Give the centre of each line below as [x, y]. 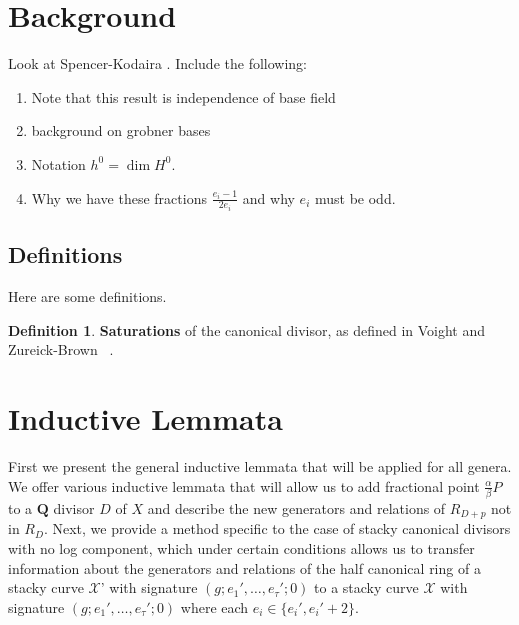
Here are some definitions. [87, 296]
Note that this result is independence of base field [183, 96]
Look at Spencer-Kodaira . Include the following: [157, 63]
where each [214, 606]
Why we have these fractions [119, 197]
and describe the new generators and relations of [296, 507]
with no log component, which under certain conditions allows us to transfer [241, 548]
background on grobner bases [121, 130]
